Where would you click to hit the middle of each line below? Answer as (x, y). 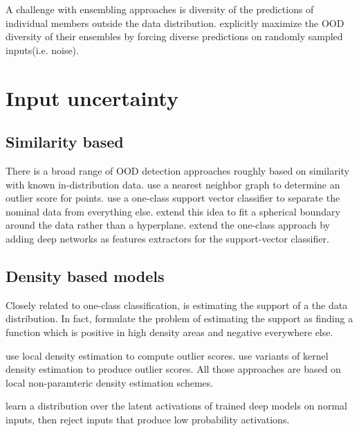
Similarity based (65, 142)
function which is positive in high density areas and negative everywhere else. (169, 332)
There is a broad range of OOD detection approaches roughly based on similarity (177, 170)
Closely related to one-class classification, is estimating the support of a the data (177, 305)
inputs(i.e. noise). (42, 50)
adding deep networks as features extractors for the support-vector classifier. (167, 238)
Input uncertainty (92, 97)
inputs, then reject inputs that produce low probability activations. (148, 419)
